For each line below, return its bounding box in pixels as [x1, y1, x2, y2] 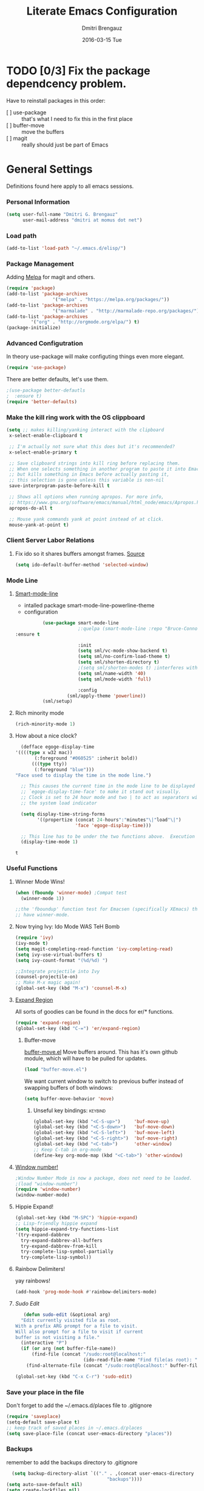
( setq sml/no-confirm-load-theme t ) [78, 654, 171, 660]
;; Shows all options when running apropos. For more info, [8, 494, 165, 500]
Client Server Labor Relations [6, 536, 95, 545]
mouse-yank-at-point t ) [8, 522, 69, 528]
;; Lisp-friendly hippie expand [15, 1220, 97, 1226]
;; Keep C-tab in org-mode [33, 1146, 102, 1153]
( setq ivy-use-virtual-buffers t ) [15, 952, 103, 958]
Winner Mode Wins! [15, 877, 65, 885]
